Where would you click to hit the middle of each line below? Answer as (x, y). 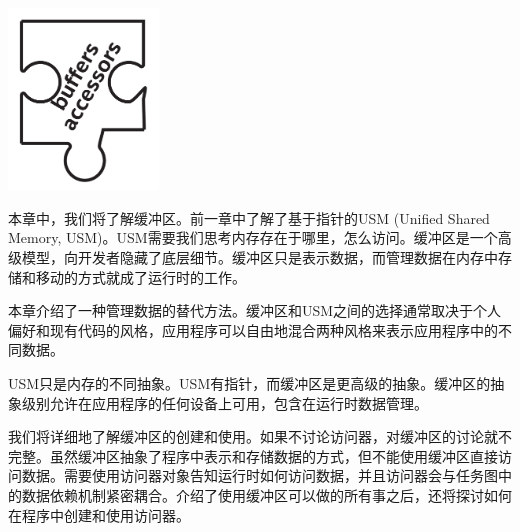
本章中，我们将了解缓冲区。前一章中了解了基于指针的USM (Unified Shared (249, 217)
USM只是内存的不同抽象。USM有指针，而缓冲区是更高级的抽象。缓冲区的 (249, 382)
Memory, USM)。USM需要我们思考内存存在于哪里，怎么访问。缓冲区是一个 (253, 237)
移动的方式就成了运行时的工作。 (140, 276)
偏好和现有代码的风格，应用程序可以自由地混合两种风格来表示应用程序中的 (253, 329)
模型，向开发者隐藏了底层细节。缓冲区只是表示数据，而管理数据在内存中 (259, 256)
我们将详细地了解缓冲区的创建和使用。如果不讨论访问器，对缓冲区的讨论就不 (260, 436)
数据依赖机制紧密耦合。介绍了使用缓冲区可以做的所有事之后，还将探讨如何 (266, 494)
